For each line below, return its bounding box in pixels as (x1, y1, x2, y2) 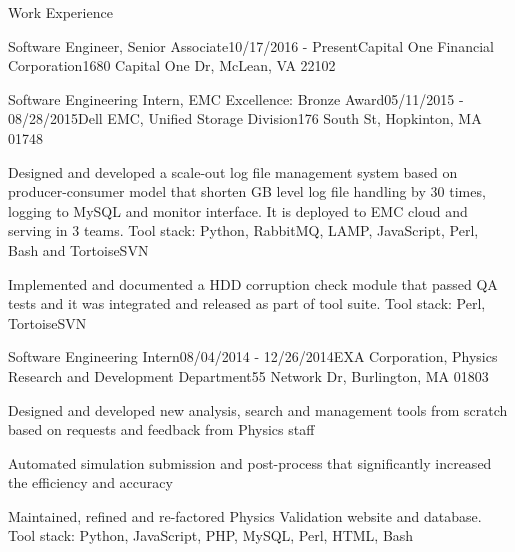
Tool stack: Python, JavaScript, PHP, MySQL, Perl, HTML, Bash (8, 525, 414, 546)
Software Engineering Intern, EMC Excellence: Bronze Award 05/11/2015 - (8, 88, 464, 109)
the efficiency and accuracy (8, 472, 173, 493)
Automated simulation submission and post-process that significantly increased (8, 452, 492, 473)
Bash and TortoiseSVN (8, 239, 149, 260)
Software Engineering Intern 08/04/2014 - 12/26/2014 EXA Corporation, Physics (8, 346, 498, 367)
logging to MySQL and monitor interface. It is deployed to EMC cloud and (8, 200, 468, 221)
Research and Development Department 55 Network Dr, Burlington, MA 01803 (8, 365, 489, 386)
